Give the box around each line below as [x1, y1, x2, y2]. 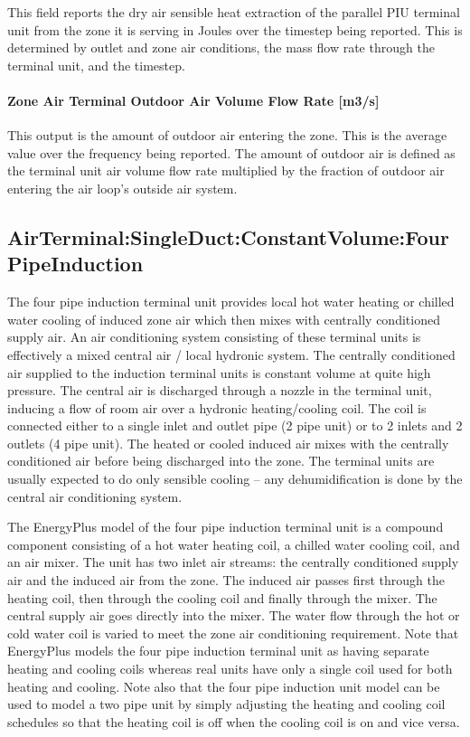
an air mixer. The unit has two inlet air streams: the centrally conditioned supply [7, 553, 459, 572]
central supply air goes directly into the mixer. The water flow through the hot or [7, 606, 460, 625]
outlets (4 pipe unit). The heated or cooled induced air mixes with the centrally [7, 433, 449, 452]
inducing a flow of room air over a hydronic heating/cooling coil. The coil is [7, 398, 427, 417]
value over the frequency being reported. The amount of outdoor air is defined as [7, 143, 456, 162]
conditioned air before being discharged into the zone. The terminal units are [7, 451, 435, 470]
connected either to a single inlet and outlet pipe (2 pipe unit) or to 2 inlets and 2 [7, 416, 463, 435]
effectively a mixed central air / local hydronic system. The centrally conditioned [7, 345, 456, 364]
